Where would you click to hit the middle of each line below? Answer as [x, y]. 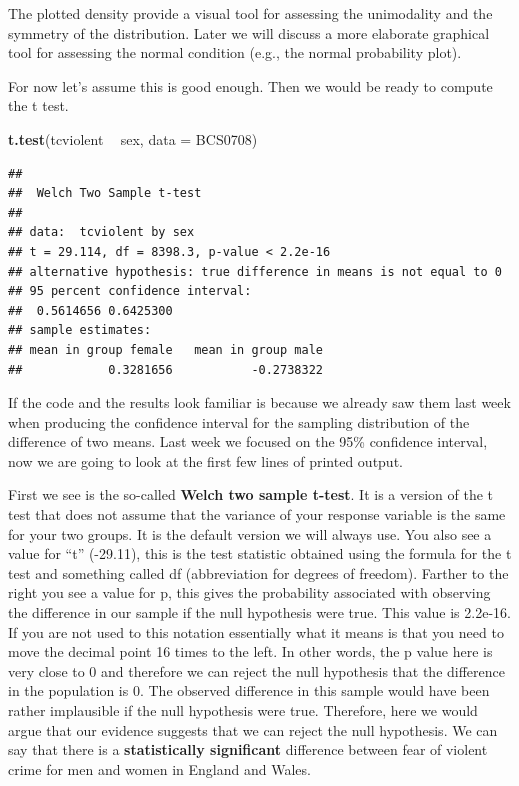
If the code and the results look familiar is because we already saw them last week [259, 402]
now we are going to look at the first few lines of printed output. [205, 460]
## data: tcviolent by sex [101, 232]
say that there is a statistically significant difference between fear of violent [248, 749]
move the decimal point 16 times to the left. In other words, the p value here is [250, 651]
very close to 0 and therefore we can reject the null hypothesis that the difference [256, 670]
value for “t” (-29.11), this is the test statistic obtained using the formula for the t [260, 553]
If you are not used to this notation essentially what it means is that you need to [256, 631]
